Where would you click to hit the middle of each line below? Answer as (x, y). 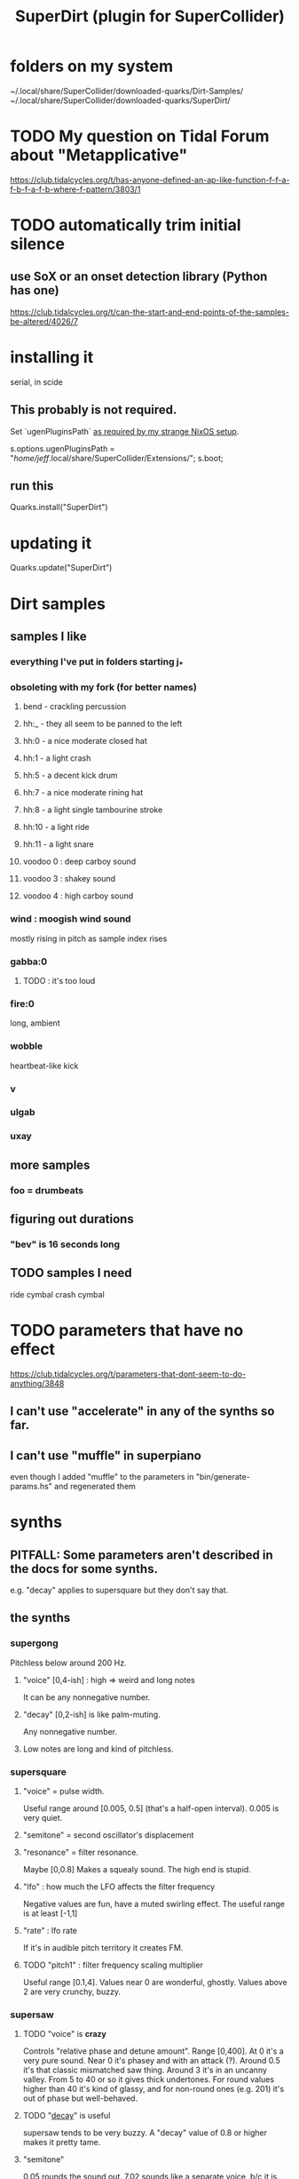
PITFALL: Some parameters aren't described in (142, 1555)
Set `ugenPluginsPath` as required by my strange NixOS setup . (125, 431)
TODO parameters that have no (127, 1331)
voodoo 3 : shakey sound (69, 879)
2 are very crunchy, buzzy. (72, 1991)
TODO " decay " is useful (67, 2116)
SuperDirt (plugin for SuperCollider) (150, 16)
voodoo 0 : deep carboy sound (79, 862)
